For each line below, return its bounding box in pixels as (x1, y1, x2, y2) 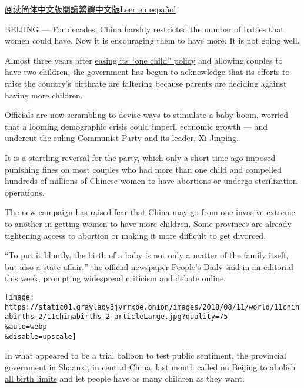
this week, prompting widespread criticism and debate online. (5, 272, 226, 284)
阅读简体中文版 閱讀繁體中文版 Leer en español (5, 3, 176, 15)
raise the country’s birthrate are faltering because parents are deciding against (5, 77, 287, 89)
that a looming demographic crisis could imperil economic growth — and (5, 120, 268, 132)
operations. (5, 186, 45, 198)
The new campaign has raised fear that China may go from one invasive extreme (5, 206, 295, 218)
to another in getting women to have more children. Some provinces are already (5, 217, 292, 229)
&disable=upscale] (5, 332, 76, 341)
